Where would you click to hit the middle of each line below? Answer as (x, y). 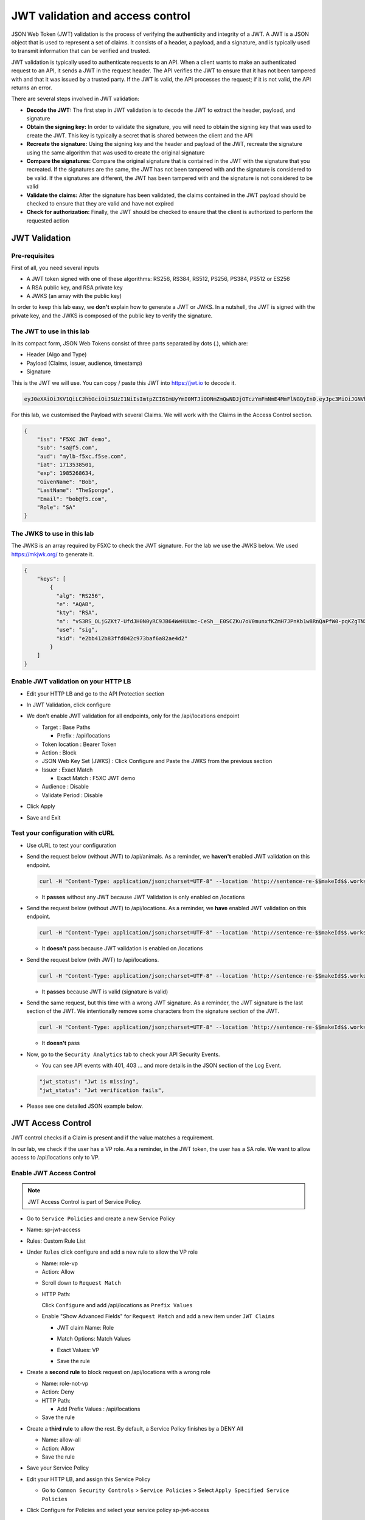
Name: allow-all (61, 1440)
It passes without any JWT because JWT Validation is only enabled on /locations (143, 897)
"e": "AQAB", (75, 604)
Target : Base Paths (66, 727)
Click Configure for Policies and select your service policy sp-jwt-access (118, 1510)
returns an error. (32, 88)
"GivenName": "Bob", (68, 482)
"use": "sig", (77, 630)
